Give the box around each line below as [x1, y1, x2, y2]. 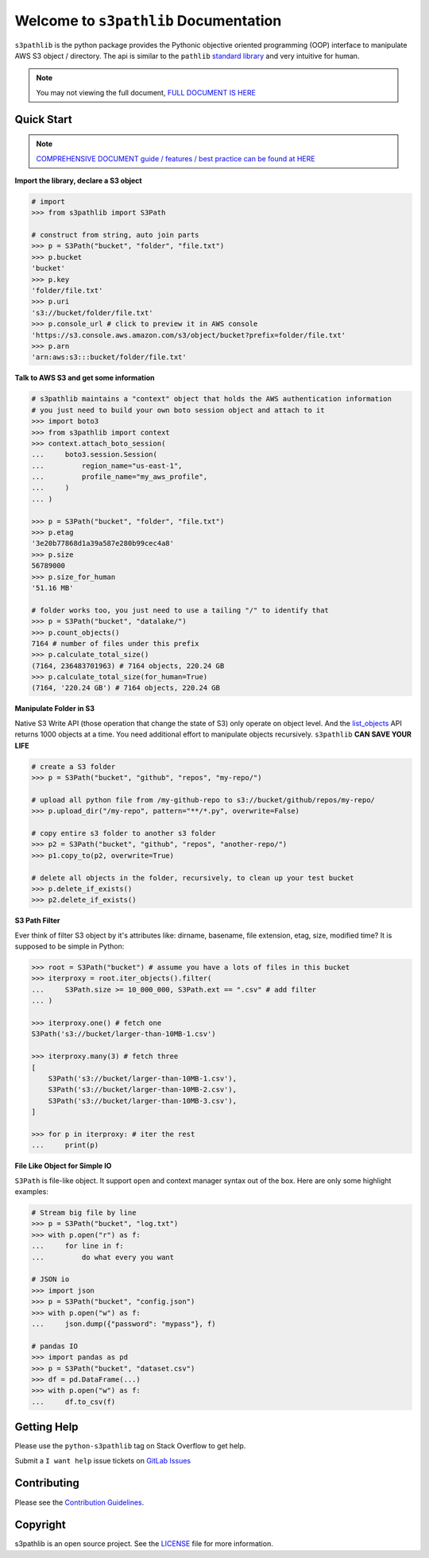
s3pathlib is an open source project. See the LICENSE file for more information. [14, 1539, 273, 1548]
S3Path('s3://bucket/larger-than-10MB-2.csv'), [48, 1085, 238, 1094]
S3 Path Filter [14, 916, 60, 926]
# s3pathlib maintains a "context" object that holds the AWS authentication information [31, 394, 392, 404]
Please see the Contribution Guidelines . [14, 1498, 145, 1507]
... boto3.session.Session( [31, 450, 158, 459]
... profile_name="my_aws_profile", [31, 473, 208, 481]
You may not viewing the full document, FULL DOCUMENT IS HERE [36, 87, 256, 97]
